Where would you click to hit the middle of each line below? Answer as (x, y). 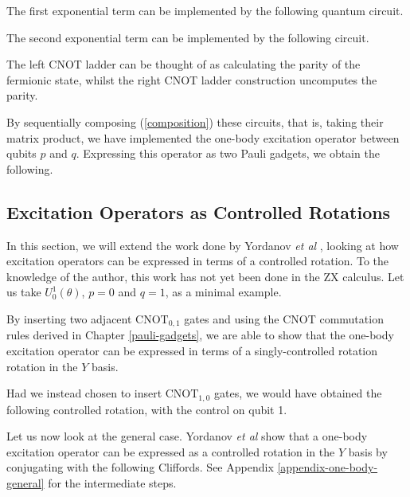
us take (24, 292)
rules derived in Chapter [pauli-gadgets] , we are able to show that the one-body (200, 335)
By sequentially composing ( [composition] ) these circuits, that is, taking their (195, 121)
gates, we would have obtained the (298, 393)
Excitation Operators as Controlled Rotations (199, 211)
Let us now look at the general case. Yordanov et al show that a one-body (187, 436)
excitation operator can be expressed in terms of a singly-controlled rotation (192, 350)
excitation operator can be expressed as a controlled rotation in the (171, 451)
